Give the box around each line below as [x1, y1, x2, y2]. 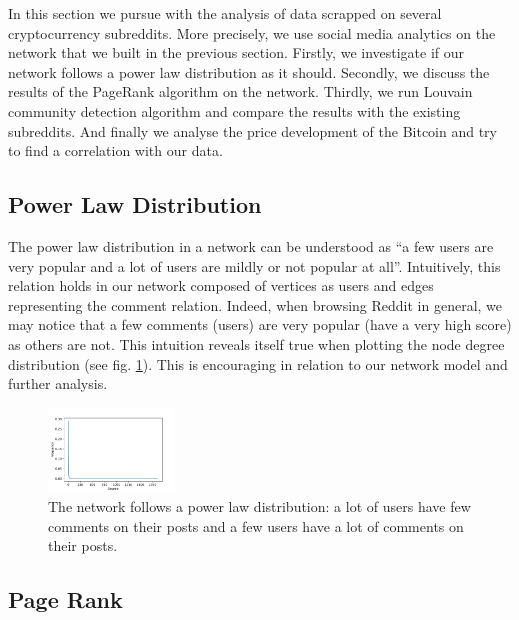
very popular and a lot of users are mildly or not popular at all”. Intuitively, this [8, 255, 501, 276]
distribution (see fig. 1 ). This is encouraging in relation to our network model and [8, 353, 508, 374]
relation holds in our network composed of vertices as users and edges [8, 275, 434, 296]
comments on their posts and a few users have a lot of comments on [48, 515, 464, 536]
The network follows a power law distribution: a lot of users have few [48, 496, 471, 517]
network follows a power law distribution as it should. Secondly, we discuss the [8, 61, 490, 82]
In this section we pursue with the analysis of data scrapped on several [8, 3, 442, 23]
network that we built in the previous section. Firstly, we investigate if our [8, 42, 465, 63]
